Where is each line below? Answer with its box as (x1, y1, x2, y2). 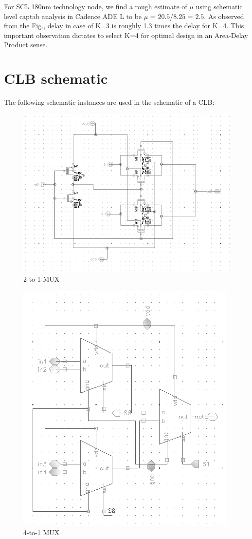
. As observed (204, 11, 244, 21)
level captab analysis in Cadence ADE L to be (4, 11, 142, 21)
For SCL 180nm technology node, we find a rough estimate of (4, 1, 187, 11)
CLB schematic (4, 68, 108, 88)
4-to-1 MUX (23, 527, 60, 538)
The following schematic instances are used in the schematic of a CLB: (4, 96, 215, 107)
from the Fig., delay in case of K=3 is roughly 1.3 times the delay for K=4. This (4, 20, 244, 31)
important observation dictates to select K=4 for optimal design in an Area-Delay (4, 30, 248, 40)
